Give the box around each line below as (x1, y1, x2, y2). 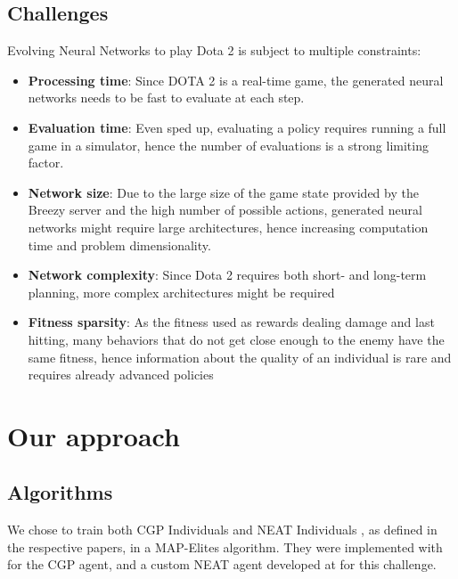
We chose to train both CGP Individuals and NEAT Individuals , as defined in (7, 520, 438, 539)
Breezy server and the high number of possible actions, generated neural (28, 200, 422, 219)
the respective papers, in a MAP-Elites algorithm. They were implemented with (7, 537, 443, 556)
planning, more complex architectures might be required (28, 282, 335, 301)
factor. (28, 153, 64, 172)
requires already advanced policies (28, 365, 214, 384)
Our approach (7, 417, 180, 453)
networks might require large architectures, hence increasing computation (28, 217, 429, 236)
